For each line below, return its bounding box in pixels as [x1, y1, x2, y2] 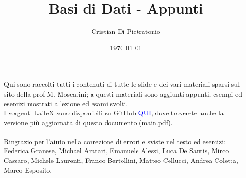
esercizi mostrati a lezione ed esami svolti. [4, 98, 128, 108]
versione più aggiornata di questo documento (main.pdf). [4, 117, 173, 127]
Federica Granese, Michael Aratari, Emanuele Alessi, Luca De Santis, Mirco [4, 146, 229, 156]
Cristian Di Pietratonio [92, 26, 160, 36]
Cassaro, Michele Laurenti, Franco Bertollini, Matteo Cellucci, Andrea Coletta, [4, 155, 238, 165]
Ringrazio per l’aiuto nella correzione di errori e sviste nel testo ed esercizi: [4, 136, 226, 146]
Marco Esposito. [4, 164, 52, 175]
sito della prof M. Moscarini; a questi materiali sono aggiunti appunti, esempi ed [4, 88, 243, 98]
